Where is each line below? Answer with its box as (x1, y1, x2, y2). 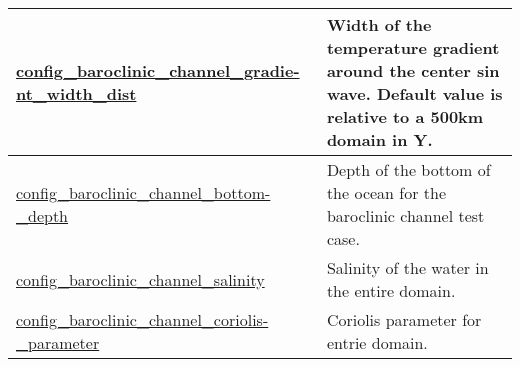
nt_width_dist (16, 82, 137, 105)
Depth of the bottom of (326, 158, 491, 181)
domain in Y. (326, 128, 433, 151)
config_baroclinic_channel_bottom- (16, 181, 271, 204)
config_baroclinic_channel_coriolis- (16, 308, 269, 331)
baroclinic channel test (326, 204, 485, 227)
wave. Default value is (326, 82, 503, 105)
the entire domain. (326, 279, 456, 302)
